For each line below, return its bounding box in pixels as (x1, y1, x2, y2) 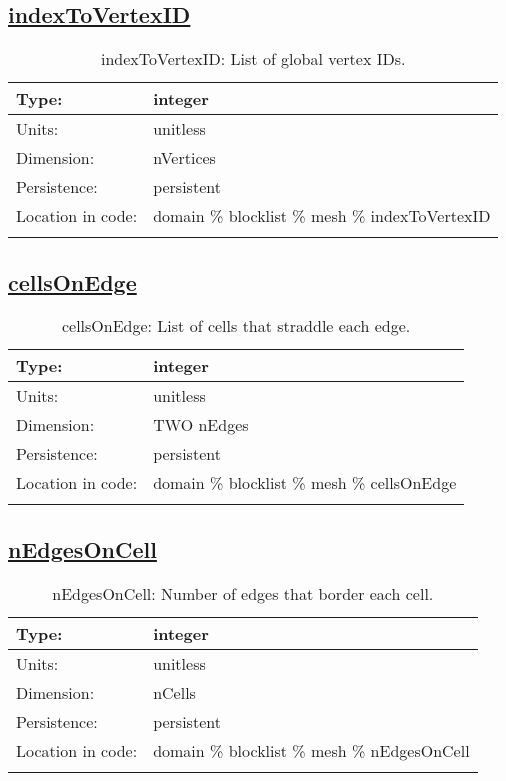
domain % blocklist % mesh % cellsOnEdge (153, 471, 457, 495)
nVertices (153, 146, 216, 170)
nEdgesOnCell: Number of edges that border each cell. (52, 581, 434, 605)
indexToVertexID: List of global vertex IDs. (100, 47, 406, 71)
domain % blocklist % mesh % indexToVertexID (153, 204, 491, 228)
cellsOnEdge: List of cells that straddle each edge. (61, 314, 411, 338)
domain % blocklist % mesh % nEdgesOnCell (153, 738, 470, 762)
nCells (153, 680, 196, 704)
